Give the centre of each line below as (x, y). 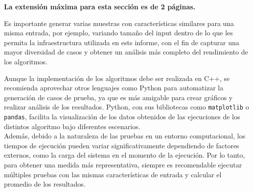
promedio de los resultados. (45, 184)
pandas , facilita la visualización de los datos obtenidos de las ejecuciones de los (122, 116)
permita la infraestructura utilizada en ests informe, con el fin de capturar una (122, 42)
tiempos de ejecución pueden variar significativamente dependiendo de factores (122, 145)
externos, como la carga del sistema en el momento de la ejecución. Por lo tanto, (125, 155)
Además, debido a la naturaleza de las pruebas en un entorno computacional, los (125, 136)
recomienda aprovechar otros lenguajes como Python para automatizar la (114, 88)
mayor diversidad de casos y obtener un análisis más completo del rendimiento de (126, 52)
